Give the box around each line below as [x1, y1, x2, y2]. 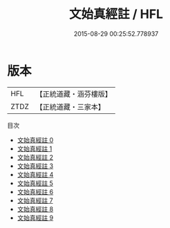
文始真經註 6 [17, 187, 54, 196]
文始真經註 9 [17, 213, 54, 222]
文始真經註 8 [17, 205, 54, 213]
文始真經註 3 [17, 162, 54, 170]
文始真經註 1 [17, 144, 53, 153]
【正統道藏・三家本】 [35, 102, 106, 111]
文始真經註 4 [17, 170, 54, 178]
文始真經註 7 [17, 196, 53, 205]
